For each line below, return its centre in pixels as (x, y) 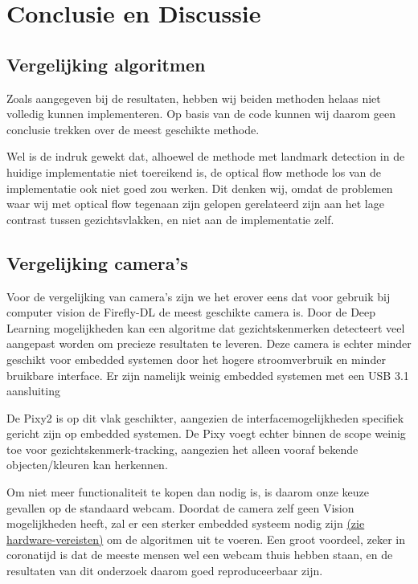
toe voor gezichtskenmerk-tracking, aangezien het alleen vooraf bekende (182, 449)
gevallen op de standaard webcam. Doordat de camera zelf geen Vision (180, 507)
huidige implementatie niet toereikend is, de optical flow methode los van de (194, 172)
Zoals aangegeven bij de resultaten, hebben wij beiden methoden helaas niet (194, 98)
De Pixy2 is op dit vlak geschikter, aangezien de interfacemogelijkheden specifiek (205, 417)
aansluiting (33, 391)
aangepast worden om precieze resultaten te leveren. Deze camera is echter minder (209, 343)
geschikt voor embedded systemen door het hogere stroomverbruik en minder (196, 359)
